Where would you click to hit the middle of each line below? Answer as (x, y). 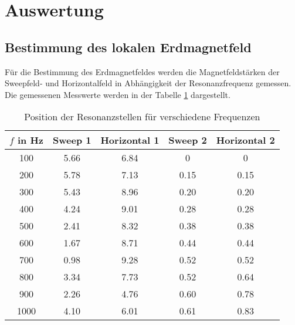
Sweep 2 (188, 140)
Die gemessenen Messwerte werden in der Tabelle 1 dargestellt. (118, 94)
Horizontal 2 (245, 140)
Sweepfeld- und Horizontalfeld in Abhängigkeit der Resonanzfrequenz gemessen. (148, 83)
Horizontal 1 (130, 140)
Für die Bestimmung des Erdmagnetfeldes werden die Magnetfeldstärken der (142, 71)
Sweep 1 (72, 140)
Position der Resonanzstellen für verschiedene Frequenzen (142, 117)
